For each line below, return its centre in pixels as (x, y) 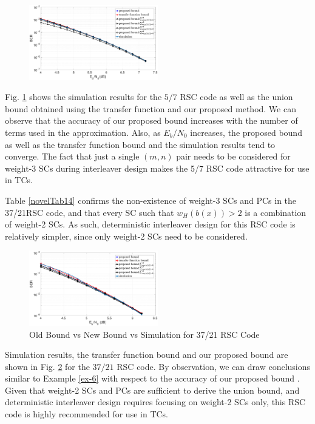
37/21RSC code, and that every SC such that (90, 212)
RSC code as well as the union (236, 97)
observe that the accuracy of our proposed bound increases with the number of (151, 120)
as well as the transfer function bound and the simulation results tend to (140, 144)
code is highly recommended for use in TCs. (87, 414)
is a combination (276, 212)
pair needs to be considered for (233, 156)
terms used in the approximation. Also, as (83, 132)
